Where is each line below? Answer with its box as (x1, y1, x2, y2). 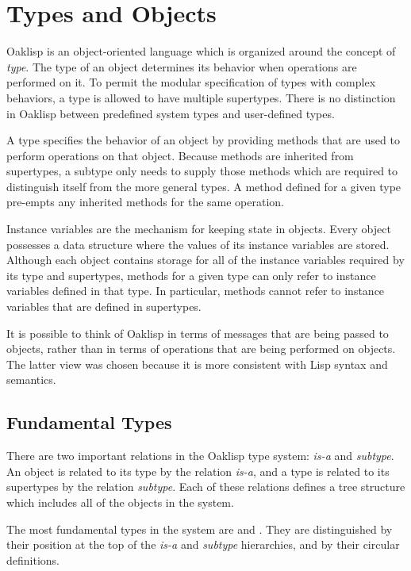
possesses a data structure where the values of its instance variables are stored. (6, 236, 390, 252)
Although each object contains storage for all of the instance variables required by (6, 251, 405, 268)
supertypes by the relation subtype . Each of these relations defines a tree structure (6, 478, 405, 495)
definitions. (6, 551, 60, 568)
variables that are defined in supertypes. (6, 298, 202, 315)
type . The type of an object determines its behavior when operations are (6, 58, 357, 75)
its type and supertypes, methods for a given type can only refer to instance (6, 266, 376, 283)
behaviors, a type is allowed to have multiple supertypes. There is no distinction (6, 89, 396, 105)
